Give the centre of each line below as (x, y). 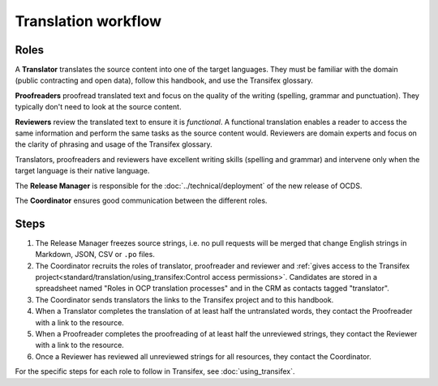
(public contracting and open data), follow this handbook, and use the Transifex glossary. (164, 80)
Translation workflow (88, 21)
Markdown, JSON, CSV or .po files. (95, 255)
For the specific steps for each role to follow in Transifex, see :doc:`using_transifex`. (155, 371)
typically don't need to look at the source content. (98, 107)
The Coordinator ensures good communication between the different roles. (141, 200)
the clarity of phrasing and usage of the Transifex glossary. (114, 144)
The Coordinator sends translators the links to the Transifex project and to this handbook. (185, 299)
